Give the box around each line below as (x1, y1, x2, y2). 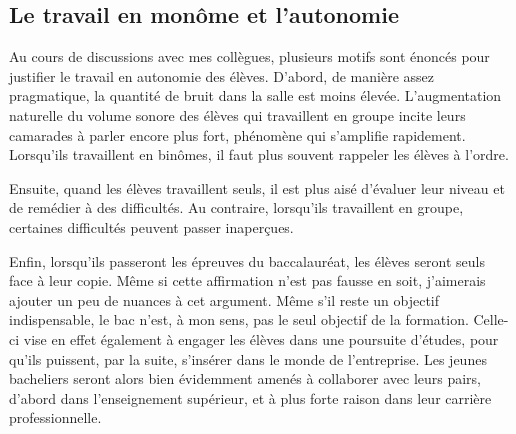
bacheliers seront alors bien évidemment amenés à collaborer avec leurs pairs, (9, 368, 482, 389)
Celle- (473, 309, 509, 330)
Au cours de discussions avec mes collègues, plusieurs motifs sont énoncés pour (9, 46, 490, 67)
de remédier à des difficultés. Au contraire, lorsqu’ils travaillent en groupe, (9, 197, 464, 218)
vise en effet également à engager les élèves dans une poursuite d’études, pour (23, 328, 499, 349)
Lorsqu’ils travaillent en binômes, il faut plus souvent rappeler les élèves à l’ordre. (9, 144, 509, 165)
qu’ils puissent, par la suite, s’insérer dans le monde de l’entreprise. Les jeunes (9, 348, 487, 369)
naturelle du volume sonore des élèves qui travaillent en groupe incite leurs (9, 104, 466, 125)
